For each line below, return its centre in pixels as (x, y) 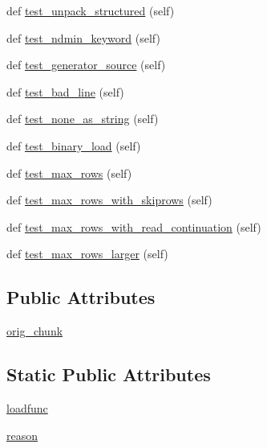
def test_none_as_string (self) (83, 119)
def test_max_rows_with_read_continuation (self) (134, 226)
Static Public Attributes (109, 374)
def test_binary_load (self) (74, 145)
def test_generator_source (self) (86, 65)
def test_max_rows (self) (69, 173)
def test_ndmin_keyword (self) (83, 37)
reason (22, 435)
